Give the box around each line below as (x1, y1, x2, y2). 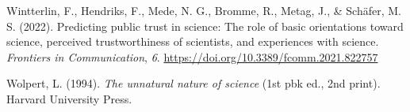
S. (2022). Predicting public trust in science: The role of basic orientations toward (6, 17, 404, 34)
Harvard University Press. (6, 90, 132, 106)
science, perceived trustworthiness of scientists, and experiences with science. (6, 33, 379, 50)
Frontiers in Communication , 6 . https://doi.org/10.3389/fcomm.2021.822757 (6, 48, 378, 65)
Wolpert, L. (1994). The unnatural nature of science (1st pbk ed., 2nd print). (6, 75, 381, 91)
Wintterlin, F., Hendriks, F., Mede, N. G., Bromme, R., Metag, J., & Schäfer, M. (6, 2, 401, 18)
